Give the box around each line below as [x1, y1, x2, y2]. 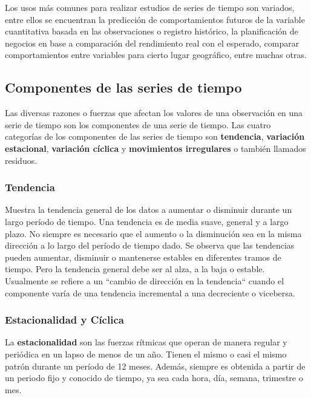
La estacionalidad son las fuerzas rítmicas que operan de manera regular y [5, 336, 287, 348]
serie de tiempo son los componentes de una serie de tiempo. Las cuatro [5, 118, 271, 131]
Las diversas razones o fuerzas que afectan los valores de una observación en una [5, 106, 303, 119]
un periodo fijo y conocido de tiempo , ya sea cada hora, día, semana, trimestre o [5, 371, 303, 384]
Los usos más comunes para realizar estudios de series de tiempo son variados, [5, 1, 295, 13]
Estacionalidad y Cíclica [5, 312, 124, 327]
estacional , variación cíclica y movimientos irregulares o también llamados [5, 142, 306, 154]
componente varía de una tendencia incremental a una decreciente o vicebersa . [5, 286, 295, 299]
